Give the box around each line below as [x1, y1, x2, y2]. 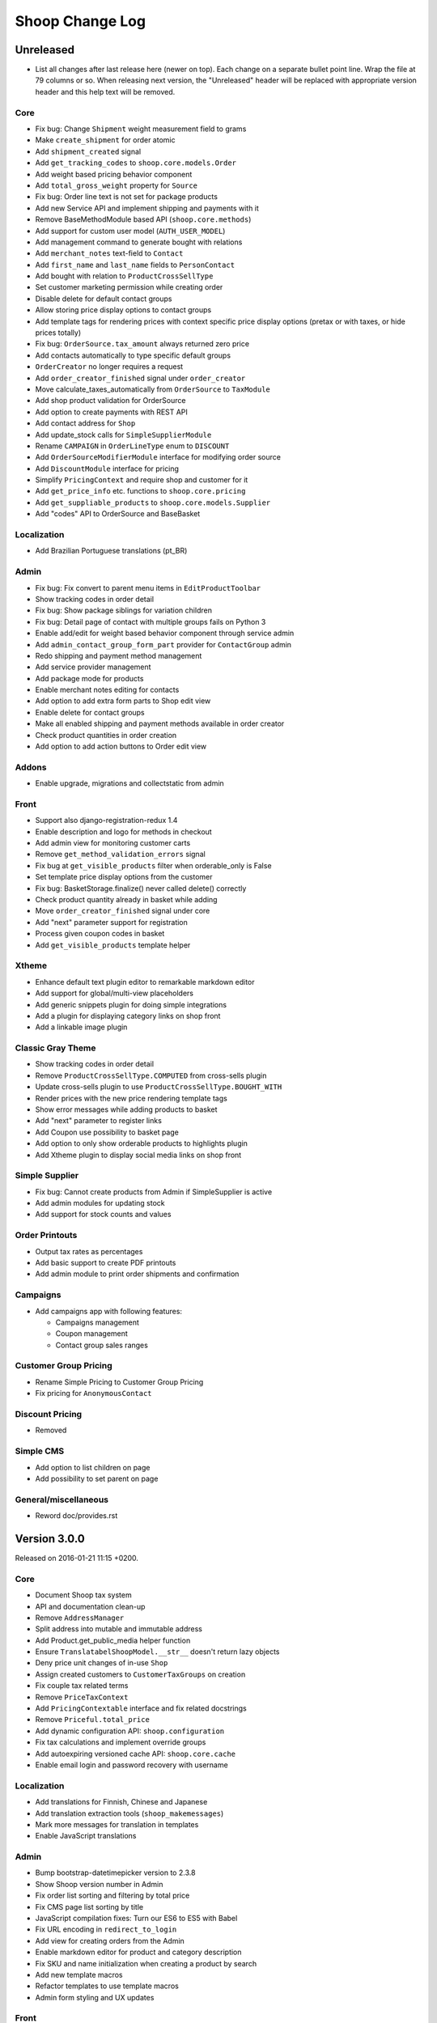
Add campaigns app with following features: [35, 1306, 182, 1316]
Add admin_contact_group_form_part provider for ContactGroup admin [35, 639, 291, 649]
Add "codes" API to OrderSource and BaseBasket [35, 509, 201, 519]
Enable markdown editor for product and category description [35, 1947, 242, 1957]
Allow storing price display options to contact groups [35, 305, 212, 315]
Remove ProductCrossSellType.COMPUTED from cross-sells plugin [35, 1071, 267, 1080]
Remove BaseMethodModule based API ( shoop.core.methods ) [35, 214, 252, 224]
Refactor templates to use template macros [35, 1981, 180, 1991]
